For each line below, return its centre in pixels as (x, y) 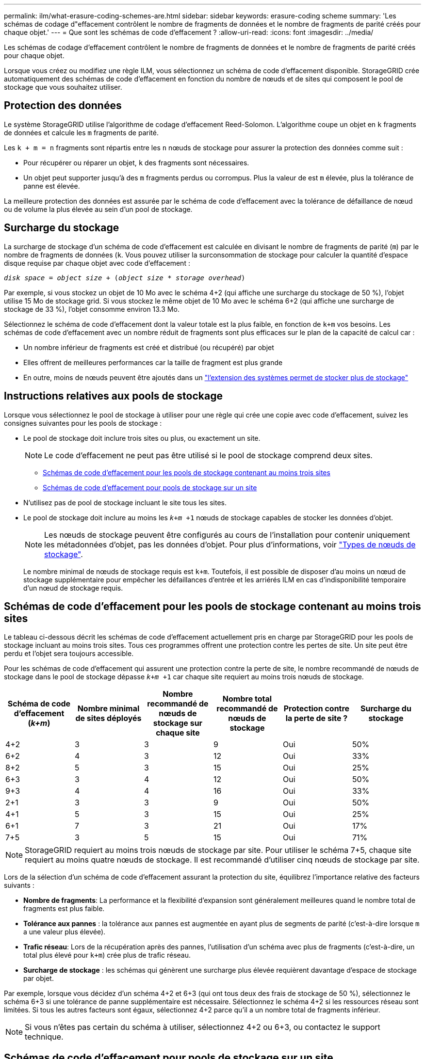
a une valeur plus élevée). (65, 932)
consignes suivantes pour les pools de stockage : (83, 423)
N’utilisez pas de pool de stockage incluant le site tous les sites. (125, 502)
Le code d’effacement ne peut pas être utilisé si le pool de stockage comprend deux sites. (208, 455)
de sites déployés (108, 718)
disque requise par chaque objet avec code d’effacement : (97, 263)
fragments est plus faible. (64, 909)
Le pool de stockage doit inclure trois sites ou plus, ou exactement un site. (142, 438)
